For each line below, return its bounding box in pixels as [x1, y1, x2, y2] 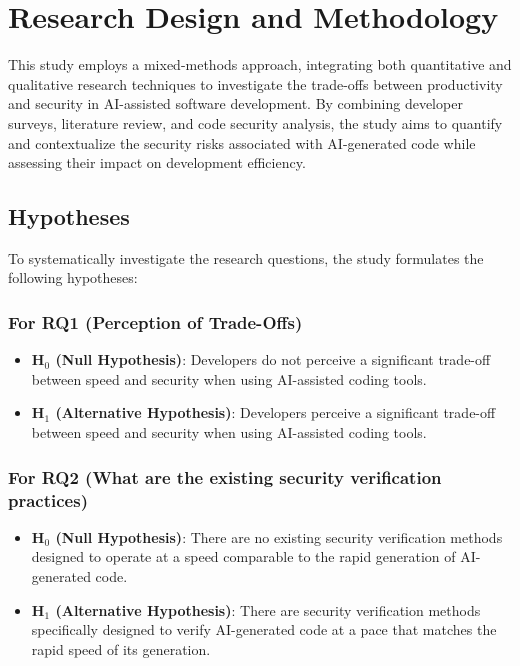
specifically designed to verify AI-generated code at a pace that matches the [31, 619, 497, 640]
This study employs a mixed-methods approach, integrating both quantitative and [8, 54, 512, 75]
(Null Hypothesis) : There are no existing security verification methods [55, 526, 503, 547]
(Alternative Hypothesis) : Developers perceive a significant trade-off [55, 402, 496, 423]
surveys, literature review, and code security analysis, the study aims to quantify [8, 112, 503, 133]
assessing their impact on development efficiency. [8, 152, 306, 173]
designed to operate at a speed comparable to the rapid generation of [31, 546, 456, 567]
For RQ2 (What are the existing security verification [8, 464, 442, 489]
